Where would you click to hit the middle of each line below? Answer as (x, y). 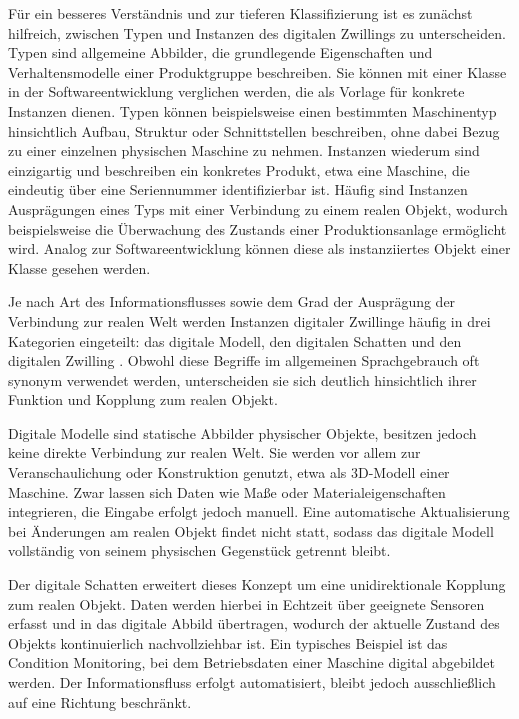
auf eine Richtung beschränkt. (100, 701)
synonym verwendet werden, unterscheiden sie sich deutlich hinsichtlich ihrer (242, 379)
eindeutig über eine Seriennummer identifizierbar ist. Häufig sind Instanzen (238, 189)
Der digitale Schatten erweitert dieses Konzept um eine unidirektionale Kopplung (257, 584)
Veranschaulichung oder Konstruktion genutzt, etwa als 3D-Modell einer (229, 472)
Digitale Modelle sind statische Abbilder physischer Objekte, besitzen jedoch (242, 432)
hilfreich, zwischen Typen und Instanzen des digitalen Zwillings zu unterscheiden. (257, 32)
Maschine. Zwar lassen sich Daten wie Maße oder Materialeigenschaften (227, 491)
